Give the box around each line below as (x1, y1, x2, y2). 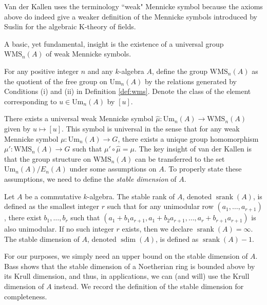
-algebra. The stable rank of (87, 190, 175, 201)
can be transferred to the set (135, 153, 225, 164)
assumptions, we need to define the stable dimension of (4, 173, 177, 184)
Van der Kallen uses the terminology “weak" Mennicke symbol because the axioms (4, 1, 263, 11)
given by (4, 123, 31, 134)
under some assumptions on (69, 163, 157, 174)
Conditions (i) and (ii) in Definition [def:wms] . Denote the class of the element (4, 86, 251, 97)
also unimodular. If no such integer (4, 223, 114, 234)
